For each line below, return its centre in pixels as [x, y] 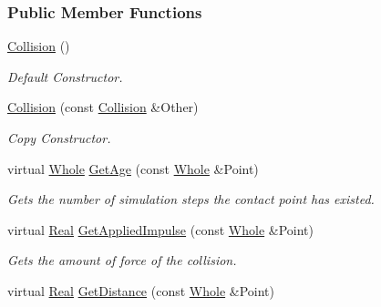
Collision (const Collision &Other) [103, 107]
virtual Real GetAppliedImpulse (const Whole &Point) [160, 229]
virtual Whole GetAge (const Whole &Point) [133, 168]
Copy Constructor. [59, 138]
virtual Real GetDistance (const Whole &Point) [141, 290]
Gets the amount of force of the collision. [122, 260]
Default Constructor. [65, 76]
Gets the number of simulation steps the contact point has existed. [191, 199]
